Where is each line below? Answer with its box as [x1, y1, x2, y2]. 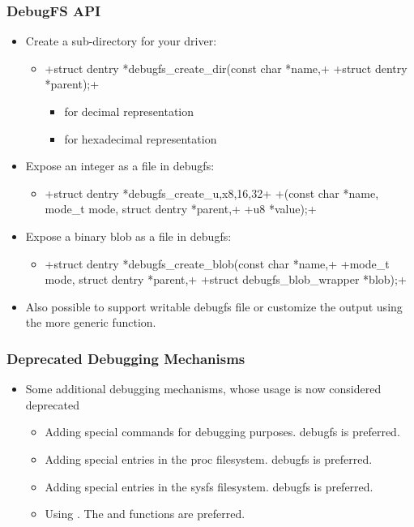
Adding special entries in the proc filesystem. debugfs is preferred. [45, 450, 373, 467]
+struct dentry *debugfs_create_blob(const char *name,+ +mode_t [45, 255, 390, 272]
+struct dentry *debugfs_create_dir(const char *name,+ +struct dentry [45, 59, 408, 76]
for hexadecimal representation [64, 130, 217, 147]
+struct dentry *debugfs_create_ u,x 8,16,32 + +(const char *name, [45, 184, 379, 201]
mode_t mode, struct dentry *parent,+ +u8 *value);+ [45, 200, 317, 217]
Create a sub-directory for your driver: [25, 32, 217, 49]
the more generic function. [25, 314, 156, 331]
